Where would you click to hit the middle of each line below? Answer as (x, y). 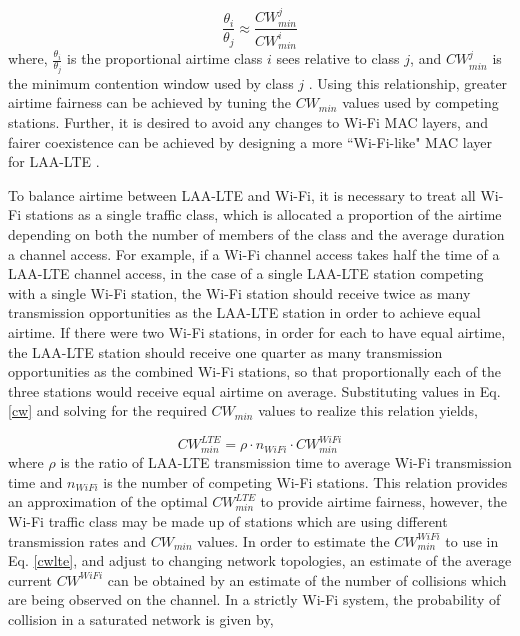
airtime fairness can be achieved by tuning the (149, 102)
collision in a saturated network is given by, (141, 618)
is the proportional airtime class (165, 58)
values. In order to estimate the (293, 540)
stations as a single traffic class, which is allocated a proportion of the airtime (263, 214)
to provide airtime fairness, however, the (384, 501)
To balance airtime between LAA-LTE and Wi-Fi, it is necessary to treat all (242, 194)
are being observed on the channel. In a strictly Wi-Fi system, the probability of (254, 599)
